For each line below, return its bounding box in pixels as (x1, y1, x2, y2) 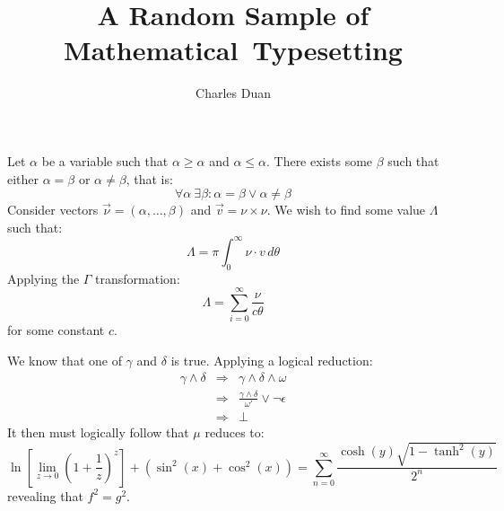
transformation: (95, 269, 180, 287)
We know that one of (7, 350, 122, 369)
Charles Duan (196, 84, 271, 102)
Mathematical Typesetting (64, 31, 403, 68)
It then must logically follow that (7, 423, 189, 442)
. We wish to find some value (266, 200, 426, 219)
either (7, 169, 39, 188)
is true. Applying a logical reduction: (170, 350, 373, 369)
